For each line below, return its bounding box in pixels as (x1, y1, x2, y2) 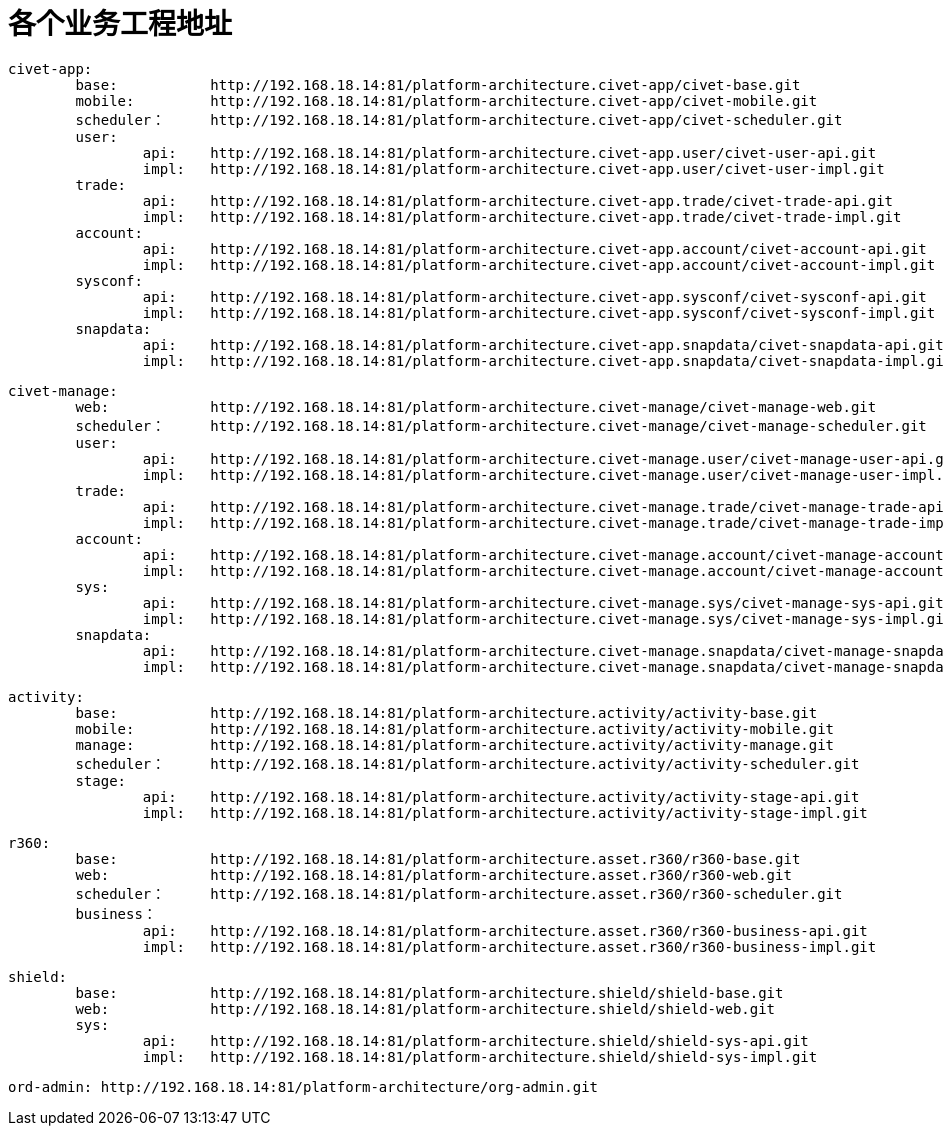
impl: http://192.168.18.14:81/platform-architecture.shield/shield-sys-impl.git (142, 1048, 818, 1065)
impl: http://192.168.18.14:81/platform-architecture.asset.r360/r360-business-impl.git (142, 938, 877, 955)
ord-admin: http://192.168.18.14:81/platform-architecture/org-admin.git (8, 1078, 599, 1095)
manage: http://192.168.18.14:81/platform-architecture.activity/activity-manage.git (75, 736, 835, 753)
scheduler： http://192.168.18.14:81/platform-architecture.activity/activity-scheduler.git (75, 755, 860, 772)
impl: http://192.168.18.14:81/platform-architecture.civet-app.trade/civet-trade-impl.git (142, 208, 902, 225)
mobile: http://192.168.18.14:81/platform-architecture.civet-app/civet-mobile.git (75, 92, 818, 109)
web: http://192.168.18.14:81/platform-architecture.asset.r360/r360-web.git (75, 866, 792, 883)
